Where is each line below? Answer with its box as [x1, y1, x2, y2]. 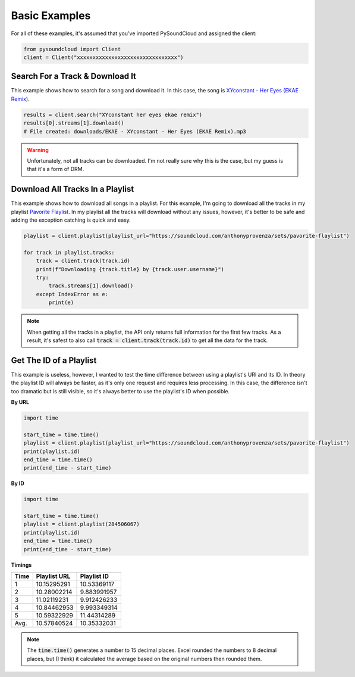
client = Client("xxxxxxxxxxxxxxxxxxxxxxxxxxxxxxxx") [23, 54, 184, 61]
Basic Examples [11, 9, 91, 22]
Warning [27, 146, 49, 153]
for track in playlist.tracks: [23, 249, 115, 256]
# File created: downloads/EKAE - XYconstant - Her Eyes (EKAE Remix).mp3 [23, 128, 247, 135]
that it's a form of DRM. [27, 166, 84, 173]
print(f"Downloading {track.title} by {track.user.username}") [36, 266, 225, 272]
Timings [11, 561, 32, 569]
